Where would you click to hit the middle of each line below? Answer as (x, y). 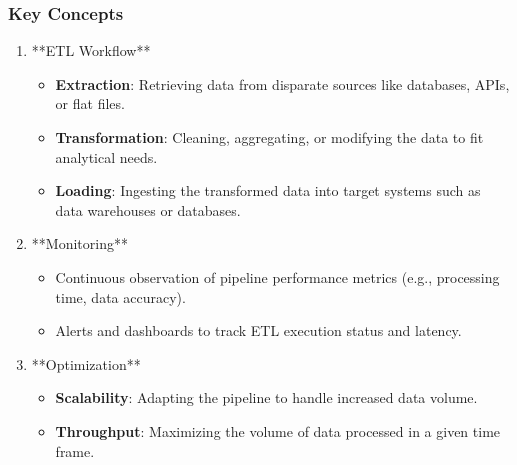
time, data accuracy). (120, 296)
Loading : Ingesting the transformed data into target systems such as (268, 190)
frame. (75, 450)
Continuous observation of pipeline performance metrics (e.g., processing (277, 276)
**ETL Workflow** (91, 50)
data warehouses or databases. (148, 209)
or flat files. (90, 103)
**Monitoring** (79, 243)
